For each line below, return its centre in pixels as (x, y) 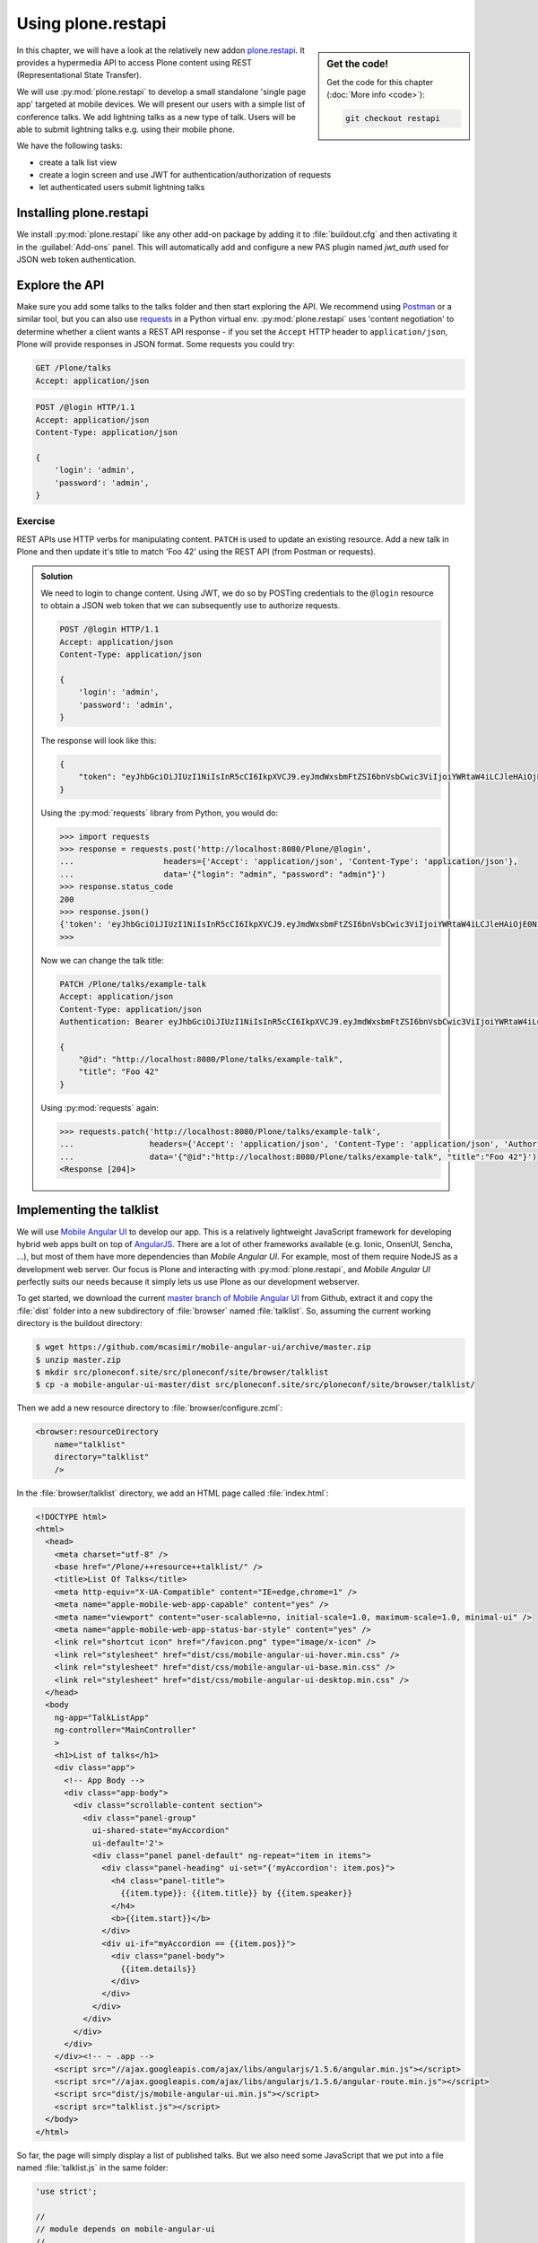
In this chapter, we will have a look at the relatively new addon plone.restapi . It (161, 50)
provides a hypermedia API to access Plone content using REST (134, 62)
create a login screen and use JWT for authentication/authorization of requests (185, 175)
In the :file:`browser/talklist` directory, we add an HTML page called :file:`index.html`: (173, 1493)
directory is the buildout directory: (79, 1323)
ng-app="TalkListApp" (102, 1717)
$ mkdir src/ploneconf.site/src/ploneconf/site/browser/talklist (182, 1372)
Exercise (36, 521)
